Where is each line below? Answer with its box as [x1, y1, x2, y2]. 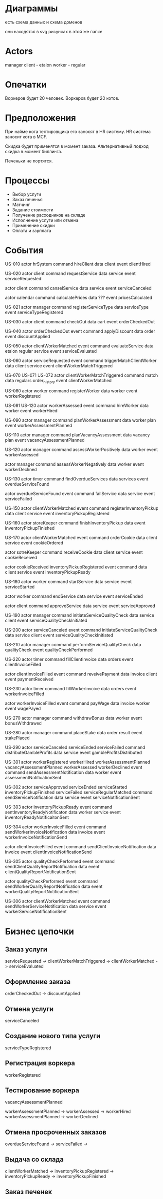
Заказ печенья [12, 196, 43, 202]
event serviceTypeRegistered [5, 309, 64, 315]
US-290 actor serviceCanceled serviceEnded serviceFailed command [5, 745, 145, 750]
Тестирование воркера [5, 1086, 79, 1095]
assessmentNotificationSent [5, 775, 62, 781]
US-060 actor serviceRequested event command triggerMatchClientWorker [5, 358, 157, 363]
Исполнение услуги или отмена [12, 217, 79, 223]
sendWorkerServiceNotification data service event [5, 904, 107, 909]
